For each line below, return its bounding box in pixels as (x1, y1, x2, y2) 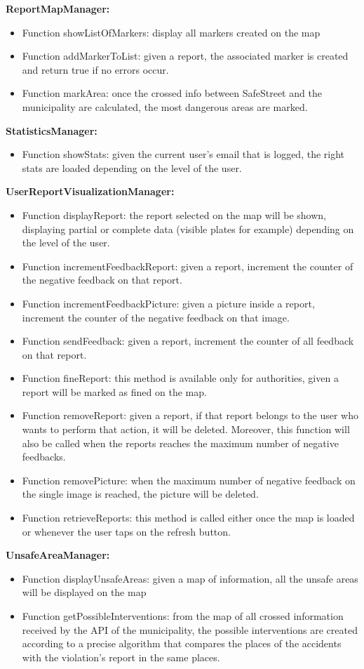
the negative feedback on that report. (22, 272, 182, 287)
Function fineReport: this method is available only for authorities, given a (22, 371, 339, 385)
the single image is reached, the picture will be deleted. (22, 486, 259, 501)
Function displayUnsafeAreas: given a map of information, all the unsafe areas (22, 571, 358, 585)
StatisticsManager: (6, 123, 97, 138)
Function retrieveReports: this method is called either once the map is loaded (22, 510, 355, 525)
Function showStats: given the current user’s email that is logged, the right (22, 147, 345, 161)
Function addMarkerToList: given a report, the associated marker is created (22, 48, 349, 63)
